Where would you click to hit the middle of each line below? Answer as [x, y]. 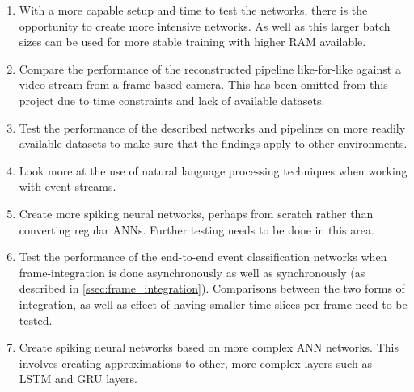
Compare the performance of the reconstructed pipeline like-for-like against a [210, 68]
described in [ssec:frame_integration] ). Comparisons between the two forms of [212, 288]
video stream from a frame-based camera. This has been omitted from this [203, 84]
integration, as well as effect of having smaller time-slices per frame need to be [213, 303]
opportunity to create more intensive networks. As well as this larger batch [205, 25]
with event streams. [68, 186]
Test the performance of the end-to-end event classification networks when [203, 257]
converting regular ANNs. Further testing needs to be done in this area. [196, 229]
